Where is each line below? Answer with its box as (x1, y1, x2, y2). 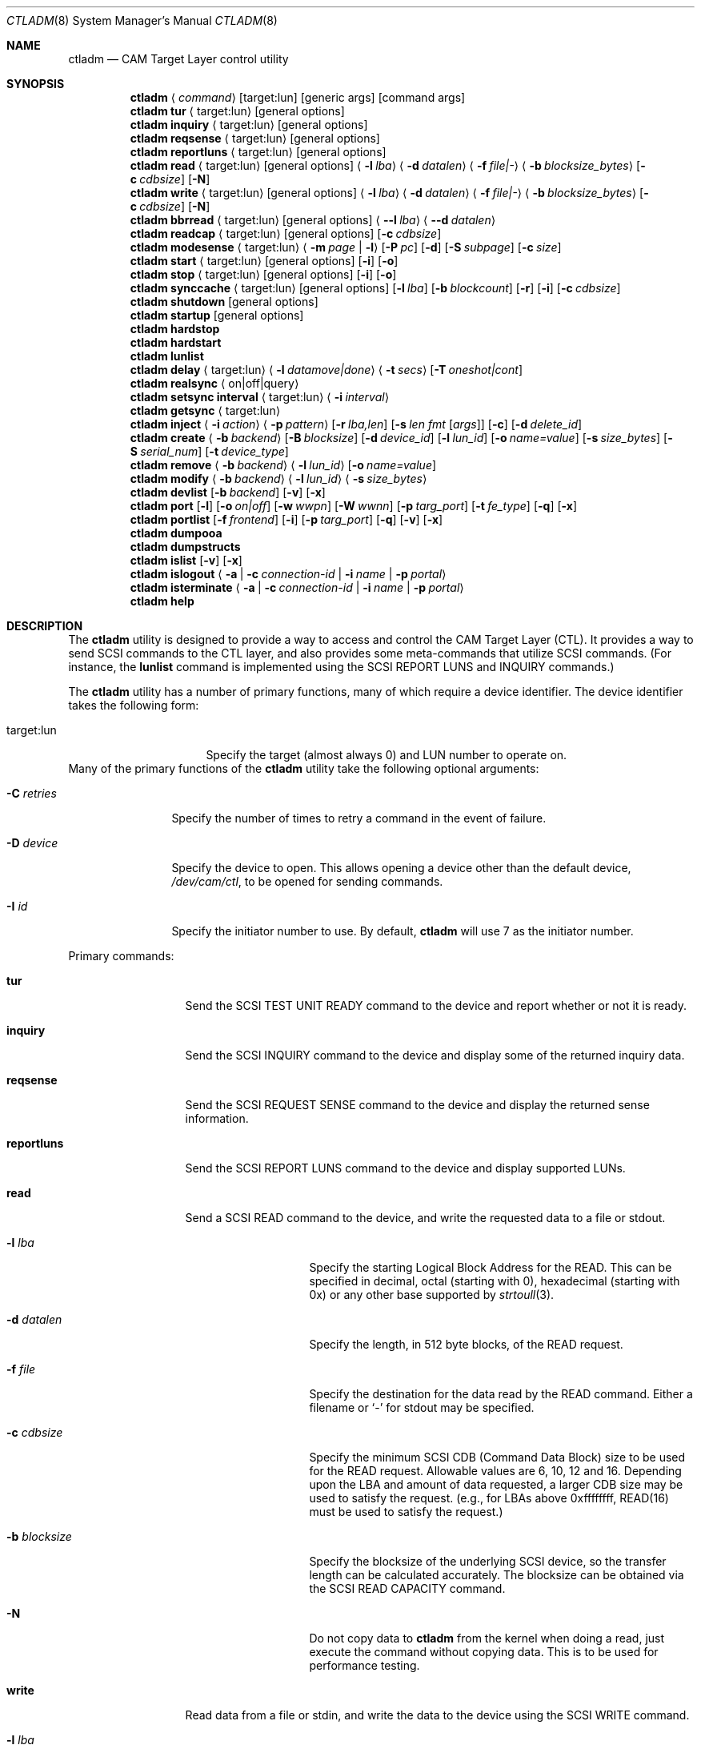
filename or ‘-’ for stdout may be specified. (309, 1401, 535, 1414)
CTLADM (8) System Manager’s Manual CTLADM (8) (6, 14, 278, 27)
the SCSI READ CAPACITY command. (309, 1582, 506, 1595)
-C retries (6, 786, 57, 800)
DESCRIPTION (6, 619, 83, 633)
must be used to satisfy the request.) (309, 1505, 503, 1518)
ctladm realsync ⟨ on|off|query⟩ (130, 376, 299, 390)
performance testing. (309, 1659, 420, 1672)
